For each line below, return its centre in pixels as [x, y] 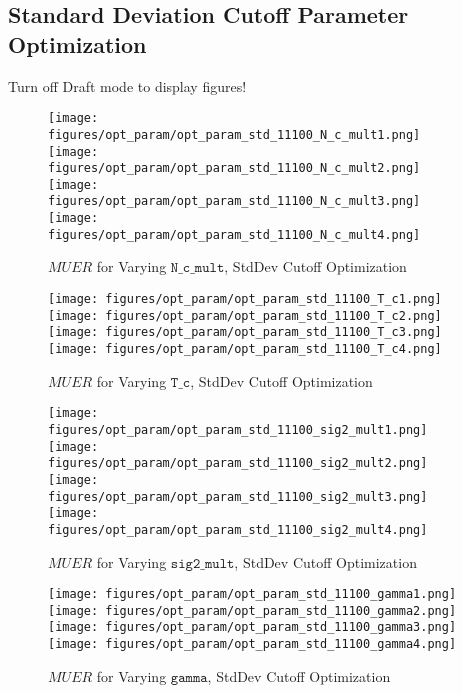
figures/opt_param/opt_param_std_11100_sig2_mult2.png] [238, 463]
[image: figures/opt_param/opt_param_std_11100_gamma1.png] [252, 594]
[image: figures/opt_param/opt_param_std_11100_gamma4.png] [252, 644]
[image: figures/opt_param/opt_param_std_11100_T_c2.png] [245, 315]
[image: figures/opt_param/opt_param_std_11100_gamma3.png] [252, 627]
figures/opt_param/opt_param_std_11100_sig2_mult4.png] [238, 529]
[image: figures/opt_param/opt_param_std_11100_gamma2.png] [252, 610]
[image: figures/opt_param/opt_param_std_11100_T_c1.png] [245, 299]
